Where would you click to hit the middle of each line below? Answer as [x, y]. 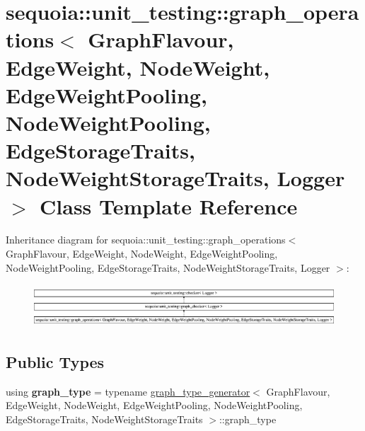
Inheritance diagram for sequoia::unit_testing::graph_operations [146, 240]
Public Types [55, 362]
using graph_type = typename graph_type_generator [128, 391]
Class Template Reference [169, 206]
